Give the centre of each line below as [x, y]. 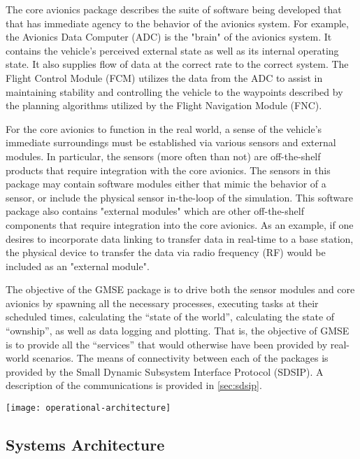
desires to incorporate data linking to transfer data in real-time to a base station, [180, 238]
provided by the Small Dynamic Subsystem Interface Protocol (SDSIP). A [165, 371]
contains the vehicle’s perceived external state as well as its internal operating [172, 50]
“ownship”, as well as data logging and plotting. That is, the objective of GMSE [178, 331]
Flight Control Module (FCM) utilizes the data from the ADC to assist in [164, 77]
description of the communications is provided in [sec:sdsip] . [134, 385]
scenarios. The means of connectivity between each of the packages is [180, 358]
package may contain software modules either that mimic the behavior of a [166, 184]
